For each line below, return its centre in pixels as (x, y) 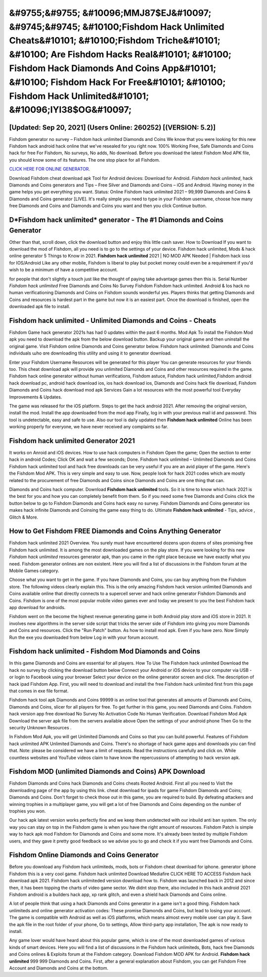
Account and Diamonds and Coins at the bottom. (59, 968)
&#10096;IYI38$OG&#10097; (70, 110)
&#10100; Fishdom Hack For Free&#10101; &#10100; (117, 82)
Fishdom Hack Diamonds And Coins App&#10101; (113, 68)
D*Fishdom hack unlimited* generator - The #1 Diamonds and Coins (116, 220)
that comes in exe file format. (39, 691)
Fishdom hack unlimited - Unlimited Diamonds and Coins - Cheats (113, 321)
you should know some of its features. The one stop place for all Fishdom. (85, 160)
